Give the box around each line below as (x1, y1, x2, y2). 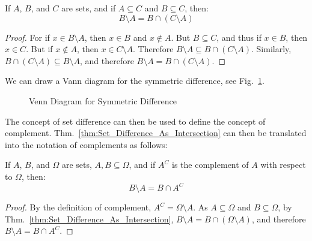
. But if (26, 43, 53, 55)
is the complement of (172, 158, 249, 171)
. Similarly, (251, 43, 292, 55)
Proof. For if (5, 31, 50, 43)
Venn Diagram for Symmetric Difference (29, 94, 177, 107)
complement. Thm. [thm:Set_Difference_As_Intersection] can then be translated (5, 126, 307, 139)
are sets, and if (61, 2, 116, 14)
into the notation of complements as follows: (5, 138, 168, 150)
